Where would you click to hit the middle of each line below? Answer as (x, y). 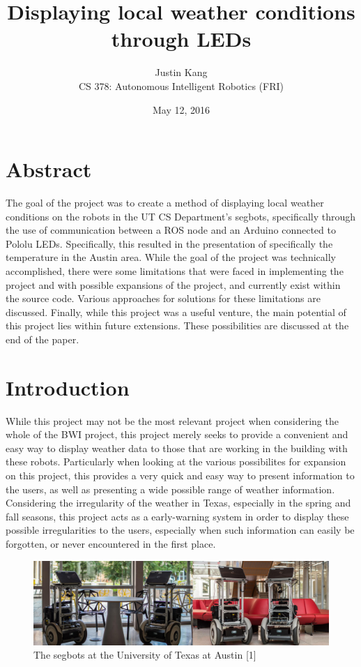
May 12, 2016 (181, 109)
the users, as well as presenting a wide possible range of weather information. (170, 489)
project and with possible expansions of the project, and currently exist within (173, 284)
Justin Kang (181, 72)
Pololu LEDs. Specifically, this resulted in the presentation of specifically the (169, 243)
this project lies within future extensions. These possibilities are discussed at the (177, 325)
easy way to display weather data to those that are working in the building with (177, 448)
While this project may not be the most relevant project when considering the (172, 420)
